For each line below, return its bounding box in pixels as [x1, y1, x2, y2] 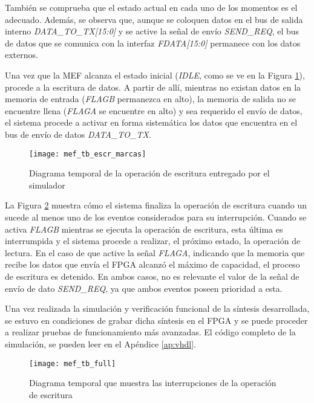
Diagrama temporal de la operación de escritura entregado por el [29, 167, 270, 179]
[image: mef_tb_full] [29, 359, 116, 368]
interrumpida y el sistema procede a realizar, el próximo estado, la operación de [5, 234, 301, 247]
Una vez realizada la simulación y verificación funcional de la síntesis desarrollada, [5, 302, 310, 315]
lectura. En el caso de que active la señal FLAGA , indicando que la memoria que [5, 246, 305, 259]
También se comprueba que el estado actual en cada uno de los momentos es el [5, 1, 298, 13]
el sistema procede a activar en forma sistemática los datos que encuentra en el [5, 116, 298, 129]
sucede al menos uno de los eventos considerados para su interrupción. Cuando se [5, 210, 307, 223]
